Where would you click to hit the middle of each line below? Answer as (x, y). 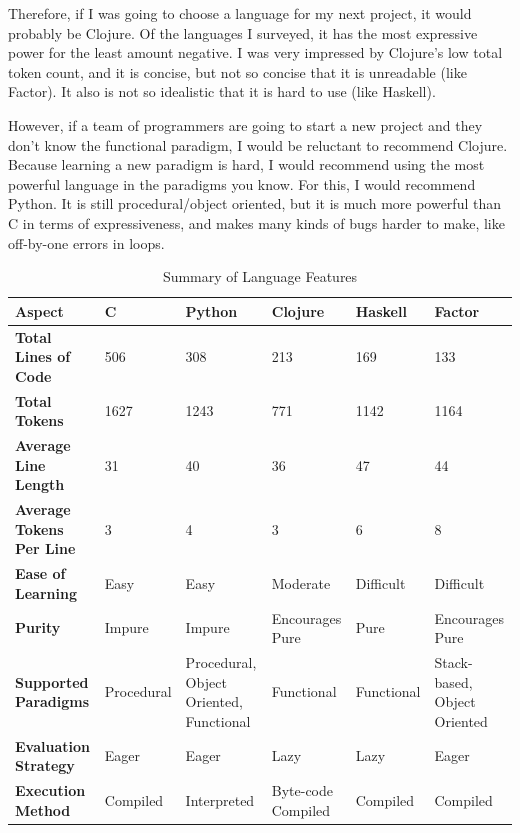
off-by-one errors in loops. (86, 242)
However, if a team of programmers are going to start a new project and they (245, 124)
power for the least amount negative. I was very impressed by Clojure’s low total (255, 52)
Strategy (45, 765)
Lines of (43, 356)
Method (43, 809)
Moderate (301, 582)
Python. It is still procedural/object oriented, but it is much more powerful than (254, 203)
